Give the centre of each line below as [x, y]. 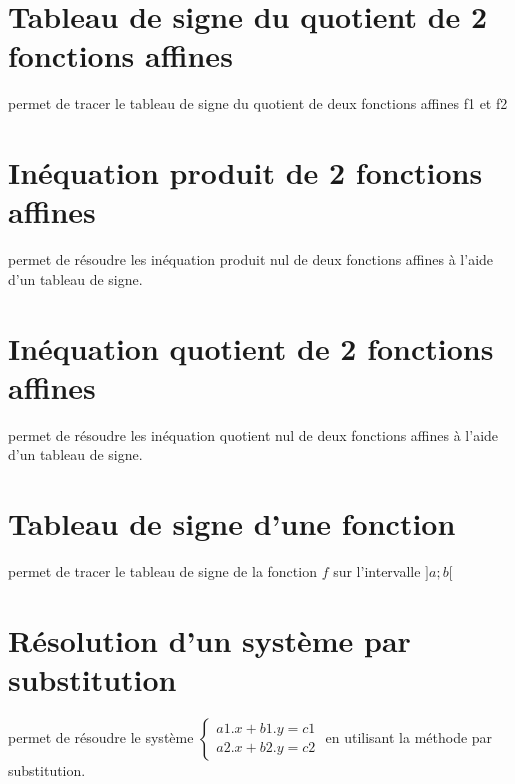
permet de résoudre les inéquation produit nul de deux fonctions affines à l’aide [251, 259]
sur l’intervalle [377, 571]
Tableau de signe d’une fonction [232, 523]
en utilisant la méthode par [409, 736]
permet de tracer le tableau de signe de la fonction [162, 571]
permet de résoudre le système [101, 736]
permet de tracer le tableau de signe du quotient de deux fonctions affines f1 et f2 [258, 103]
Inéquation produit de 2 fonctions [245, 172]
